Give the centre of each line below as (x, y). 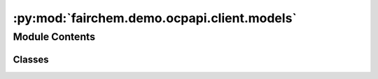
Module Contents (54, 37)
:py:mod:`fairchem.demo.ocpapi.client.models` (155, 18)
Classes (31, 59)
